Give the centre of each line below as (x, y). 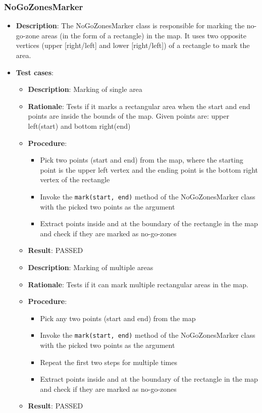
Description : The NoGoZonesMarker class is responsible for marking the (130, 25)
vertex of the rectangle (75, 179)
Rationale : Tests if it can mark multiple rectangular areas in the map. (138, 284)
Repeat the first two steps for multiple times (109, 362)
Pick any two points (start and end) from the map (118, 318)
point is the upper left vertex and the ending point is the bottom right (149, 169)
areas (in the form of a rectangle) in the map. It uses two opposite (144, 35)
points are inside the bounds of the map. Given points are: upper (128, 116)
